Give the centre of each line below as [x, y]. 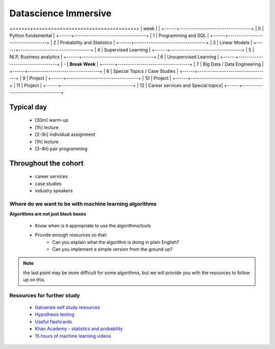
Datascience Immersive [61, 13]
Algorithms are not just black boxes [48, 214]
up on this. [34, 280]
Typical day [28, 107]
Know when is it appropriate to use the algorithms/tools [93, 225]
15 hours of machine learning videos [73, 336]
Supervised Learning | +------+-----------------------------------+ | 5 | [179, 50]
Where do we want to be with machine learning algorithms [83, 203]
